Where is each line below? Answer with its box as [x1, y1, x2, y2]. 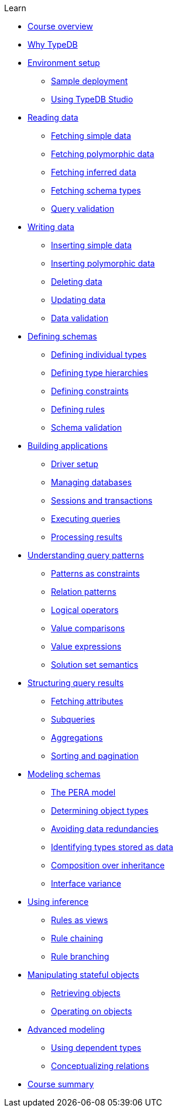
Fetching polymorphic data [51, 149, 155, 159]
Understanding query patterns [28, 550, 144, 560]
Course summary [28, 1079, 94, 1089]
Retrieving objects [51, 988, 121, 998]
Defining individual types [51, 349, 147, 359]
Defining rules [51, 404, 105, 414]
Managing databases [51, 477, 132, 487]
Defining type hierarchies [51, 368, 148, 378]
